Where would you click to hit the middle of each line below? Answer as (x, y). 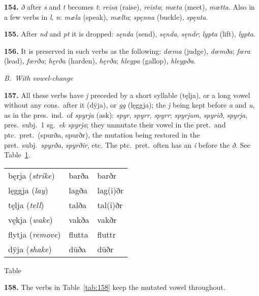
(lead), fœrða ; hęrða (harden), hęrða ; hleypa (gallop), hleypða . (100, 61)
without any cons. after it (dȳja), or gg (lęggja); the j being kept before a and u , (129, 105)
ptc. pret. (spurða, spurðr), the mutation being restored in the (102, 134)
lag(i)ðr (110, 190)
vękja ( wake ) (30, 219)
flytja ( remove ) (35, 234)
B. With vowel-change (39, 77)
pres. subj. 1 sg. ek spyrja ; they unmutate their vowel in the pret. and (115, 125)
